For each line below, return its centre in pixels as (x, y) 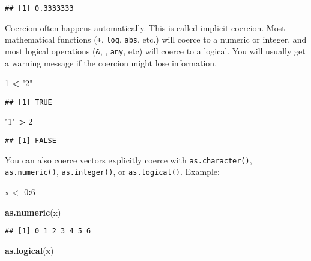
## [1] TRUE (29, 102)
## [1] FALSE (31, 141)
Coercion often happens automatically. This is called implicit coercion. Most (145, 27)
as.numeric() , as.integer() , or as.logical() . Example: (112, 172)
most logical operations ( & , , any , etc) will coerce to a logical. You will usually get (155, 51)
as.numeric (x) (33, 212)
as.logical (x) (29, 250)
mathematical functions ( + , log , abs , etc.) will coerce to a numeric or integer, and (156, 39)
